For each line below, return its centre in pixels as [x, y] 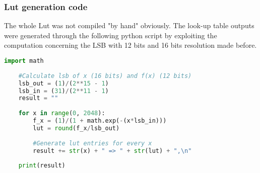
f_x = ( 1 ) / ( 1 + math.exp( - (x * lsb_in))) [100, 121]
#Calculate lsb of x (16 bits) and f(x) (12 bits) [105, 76]
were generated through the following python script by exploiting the [111, 35]
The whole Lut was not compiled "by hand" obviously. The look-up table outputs [129, 25]
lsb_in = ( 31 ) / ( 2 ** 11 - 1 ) [63, 91]
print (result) [42, 166]
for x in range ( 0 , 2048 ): [62, 113]
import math [24, 61]
